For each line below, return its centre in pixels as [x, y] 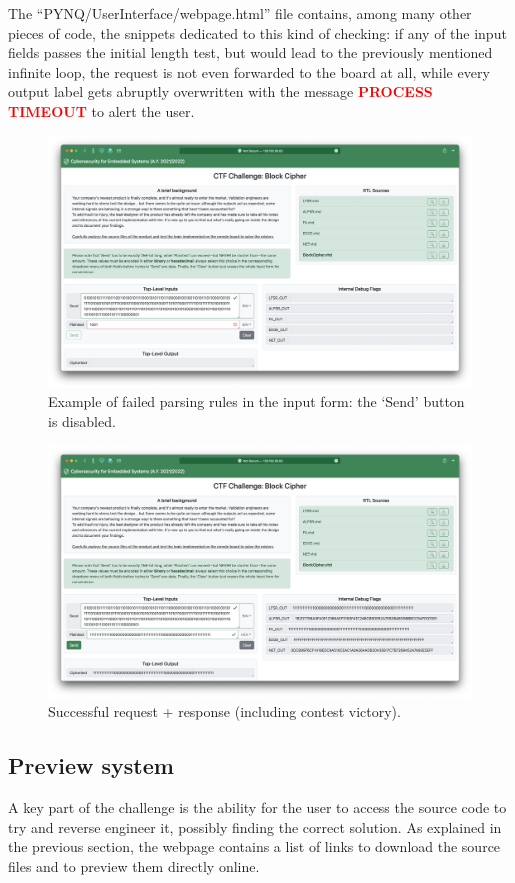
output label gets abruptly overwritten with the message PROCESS [220, 91]
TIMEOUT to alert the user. [101, 110]
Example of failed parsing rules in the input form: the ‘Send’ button [256, 401]
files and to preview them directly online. [134, 865]
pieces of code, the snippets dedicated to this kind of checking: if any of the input [257, 32]
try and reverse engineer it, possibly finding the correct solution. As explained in [255, 826]
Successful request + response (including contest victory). [224, 711]
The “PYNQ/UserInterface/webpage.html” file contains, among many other [240, 13]
